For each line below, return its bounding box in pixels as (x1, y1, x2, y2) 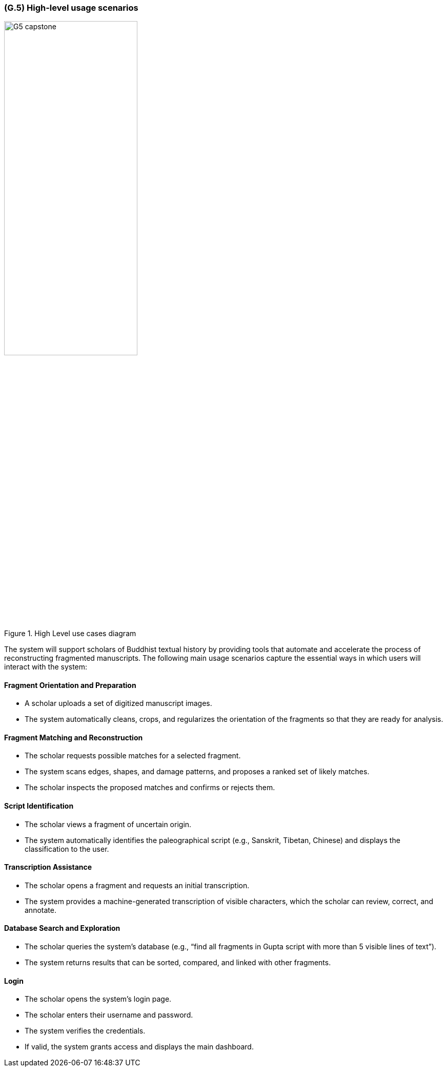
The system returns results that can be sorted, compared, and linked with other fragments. (25, 958, 331, 967)
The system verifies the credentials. (25, 1026, 146, 1036)
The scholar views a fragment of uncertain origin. (25, 819, 192, 829)
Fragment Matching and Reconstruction (4, 733, 143, 742)
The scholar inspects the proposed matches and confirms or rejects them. (25, 783, 275, 792)
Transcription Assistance (4, 863, 92, 872)
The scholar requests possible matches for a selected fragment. (25, 751, 241, 760)
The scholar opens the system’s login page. (25, 994, 172, 1004)
